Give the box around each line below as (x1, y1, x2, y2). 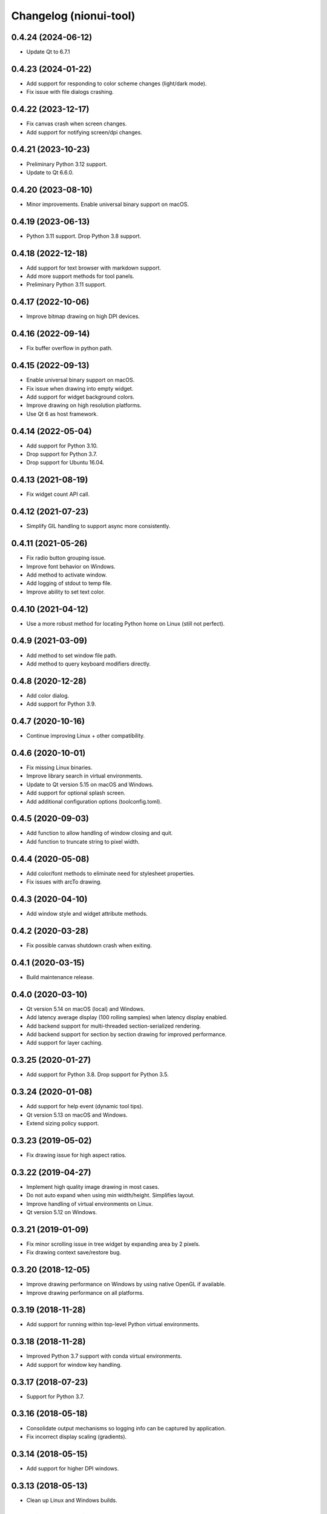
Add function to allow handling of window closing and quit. (26, 830, 173, 837)
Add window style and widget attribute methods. (26, 910, 148, 917)
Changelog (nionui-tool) (11, 9, 136, 22)
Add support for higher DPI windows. (26, 1464, 119, 1472)
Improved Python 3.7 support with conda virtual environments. (26, 1352, 182, 1360)
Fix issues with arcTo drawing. (26, 878, 102, 885)
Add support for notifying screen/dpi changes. (26, 128, 142, 136)
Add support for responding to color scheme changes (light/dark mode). (26, 79, 207, 87)
